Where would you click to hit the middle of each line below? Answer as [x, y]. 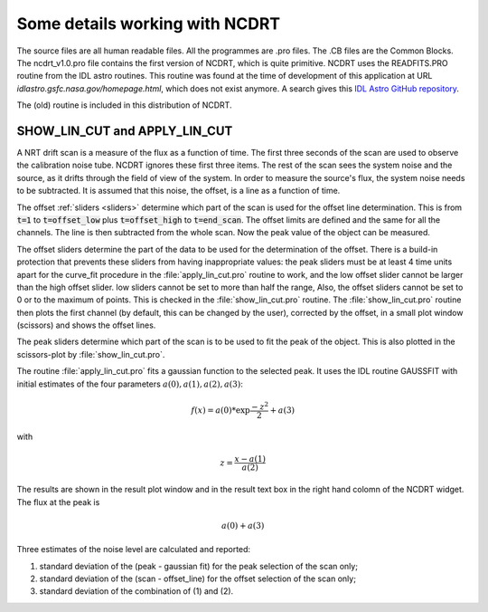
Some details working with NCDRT [148, 24]
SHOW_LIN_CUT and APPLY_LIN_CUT [125, 131]
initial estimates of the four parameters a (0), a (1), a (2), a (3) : [130, 384]
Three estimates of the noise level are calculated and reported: [134, 550]
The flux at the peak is [58, 502]
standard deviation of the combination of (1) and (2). [136, 591]
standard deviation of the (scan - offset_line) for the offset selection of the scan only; [198, 579]
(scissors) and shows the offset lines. [86, 325]
